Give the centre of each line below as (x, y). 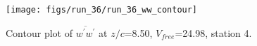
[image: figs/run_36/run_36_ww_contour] (102, 10)
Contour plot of (39, 32)
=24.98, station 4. (213, 32)
